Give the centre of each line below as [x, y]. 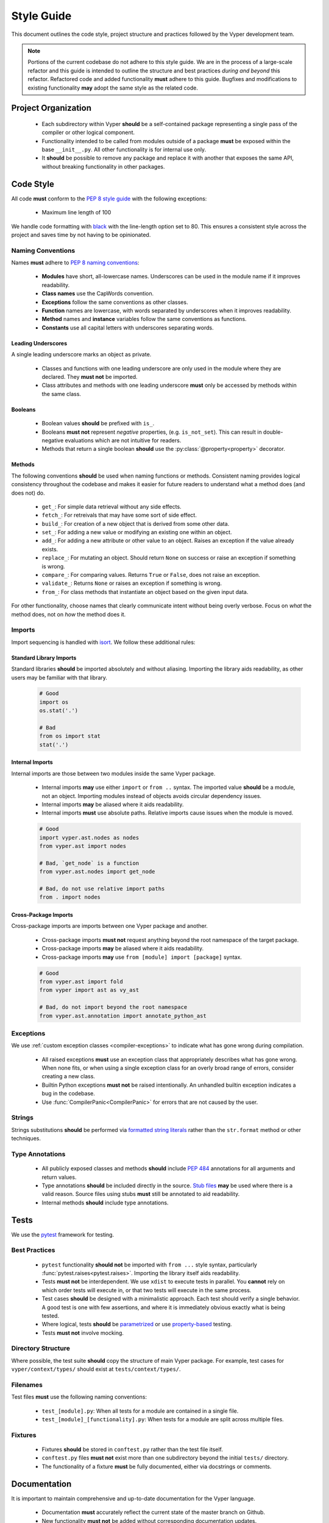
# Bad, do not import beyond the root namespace [113, 1007]
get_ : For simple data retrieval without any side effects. [112, 506]
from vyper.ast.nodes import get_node [97, 872]
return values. [59, 1177]
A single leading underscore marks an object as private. [81, 355]
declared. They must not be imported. [90, 376]
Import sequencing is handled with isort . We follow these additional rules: [103, 642]
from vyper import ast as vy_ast [89, 990]
